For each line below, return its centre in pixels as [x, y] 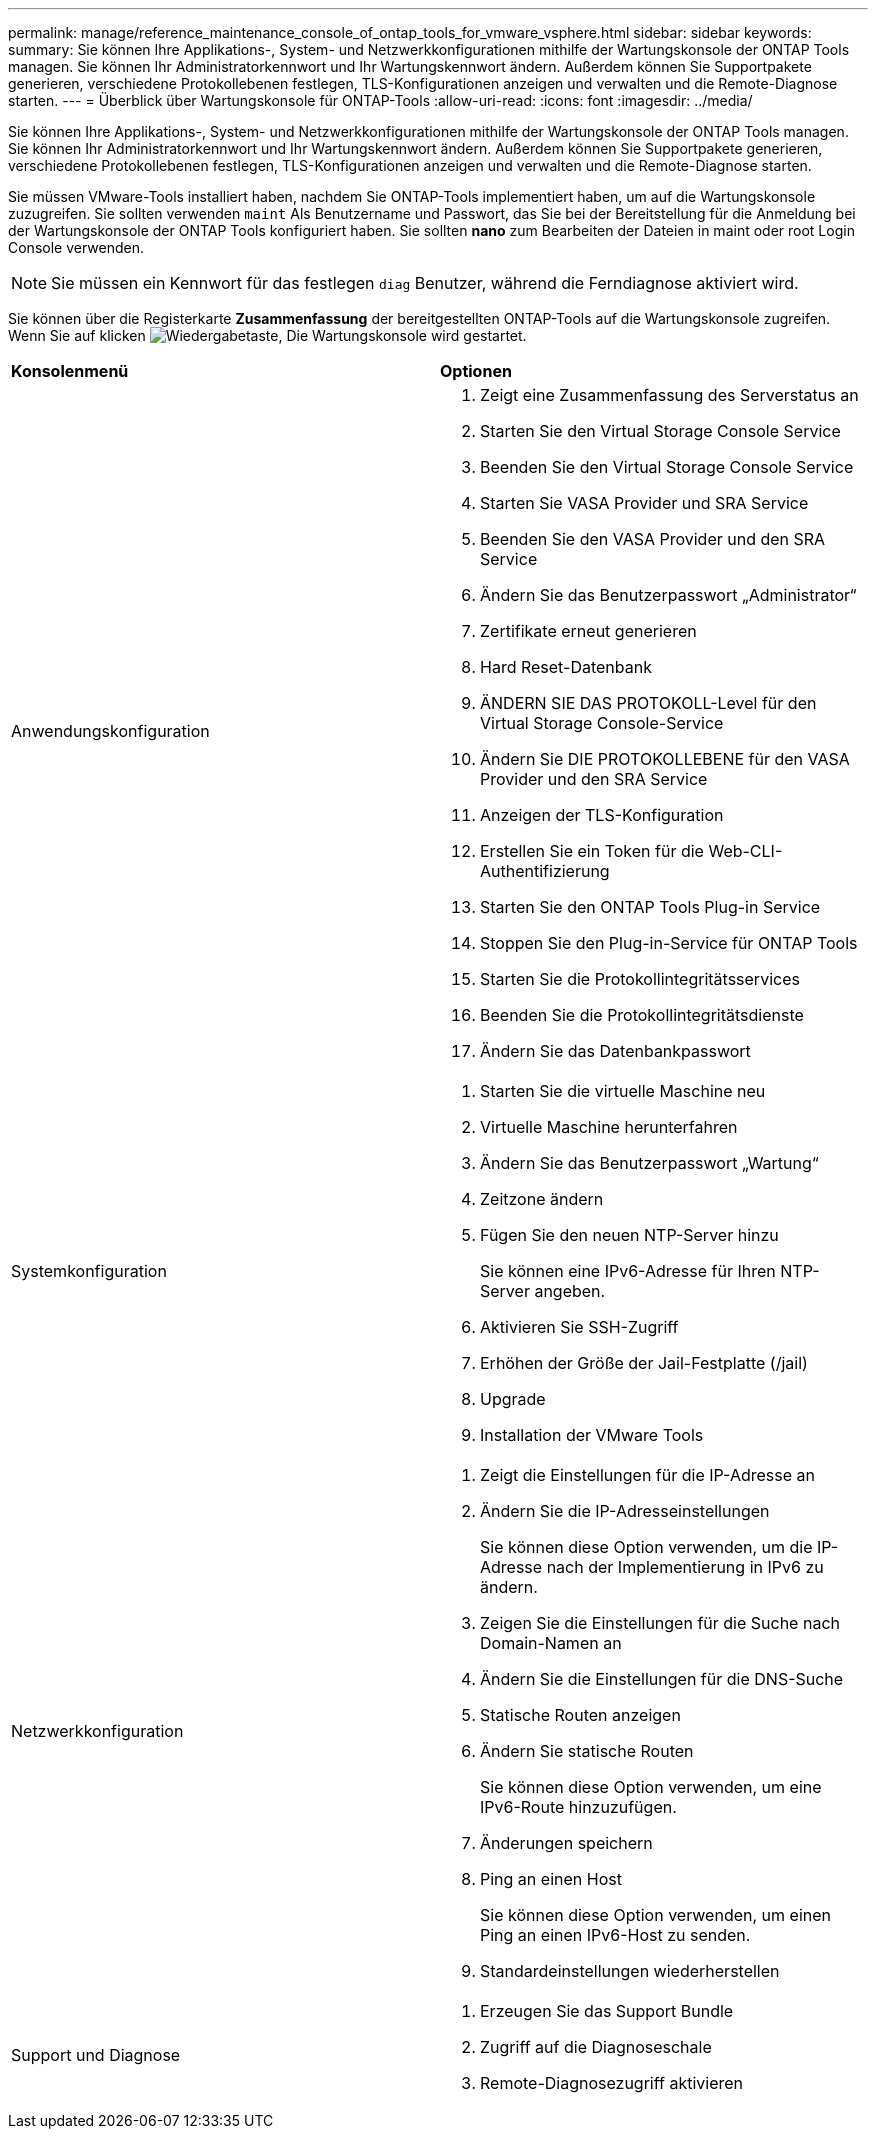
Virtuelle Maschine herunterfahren [609, 1127]
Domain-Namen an [551, 1643]
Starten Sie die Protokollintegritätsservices [640, 979]
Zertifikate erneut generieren [588, 631]
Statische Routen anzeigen [580, 1715]
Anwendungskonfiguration [110, 731]
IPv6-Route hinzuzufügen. [578, 1807]
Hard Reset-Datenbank [566, 667]
